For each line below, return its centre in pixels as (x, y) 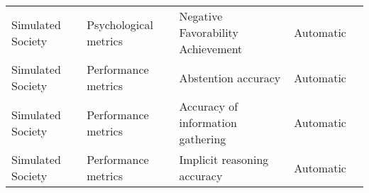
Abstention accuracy (230, 77)
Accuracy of (209, 106)
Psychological (120, 24)
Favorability (209, 32)
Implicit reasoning (224, 159)
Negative (201, 16)
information (208, 122)
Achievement (211, 49)
